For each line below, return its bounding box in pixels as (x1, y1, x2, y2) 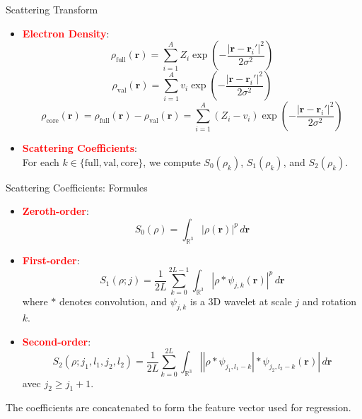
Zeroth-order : (22, 203, 89, 218)
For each (22, 154, 59, 169)
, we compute (143, 154, 201, 169)
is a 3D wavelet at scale (189, 294, 292, 309)
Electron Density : (22, 25, 110, 40)
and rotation (302, 294, 357, 309)
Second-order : (22, 334, 91, 348)
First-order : (22, 252, 80, 267)
